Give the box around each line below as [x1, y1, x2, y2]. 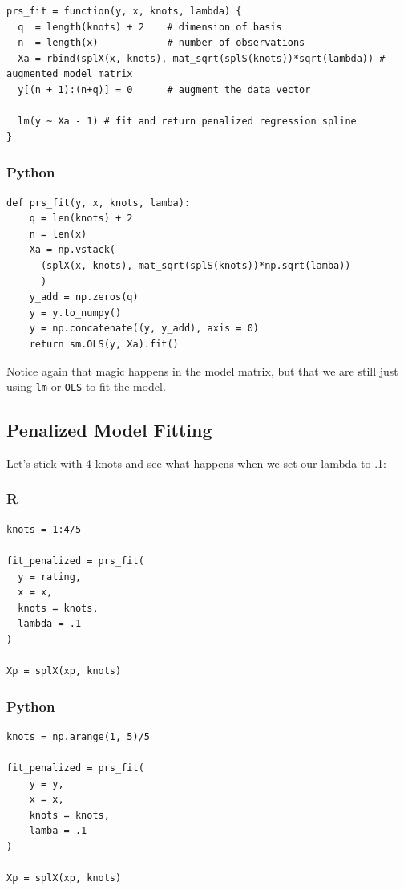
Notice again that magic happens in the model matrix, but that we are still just [6, 362, 398, 379]
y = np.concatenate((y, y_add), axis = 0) [29, 323, 259, 335]
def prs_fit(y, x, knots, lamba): [6, 197, 191, 209]
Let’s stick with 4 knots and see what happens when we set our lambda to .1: [6, 454, 386, 471]
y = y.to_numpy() [29, 307, 122, 319]
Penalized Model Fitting [6, 417, 212, 442]
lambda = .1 [18, 618, 82, 630]
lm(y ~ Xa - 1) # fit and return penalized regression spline [18, 116, 357, 128]
